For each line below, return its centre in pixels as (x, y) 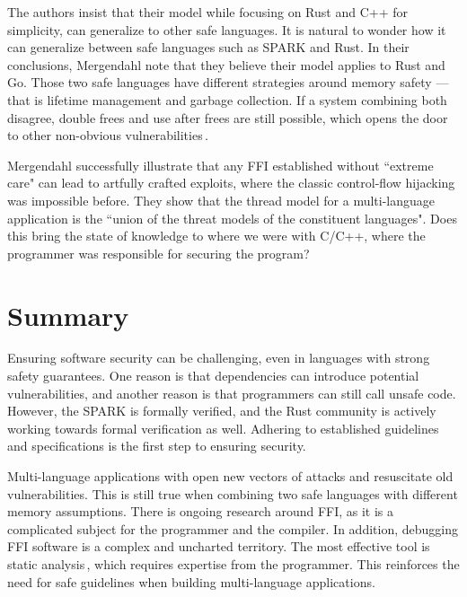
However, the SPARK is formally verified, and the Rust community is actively (222, 411)
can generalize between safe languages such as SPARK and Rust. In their (208, 47)
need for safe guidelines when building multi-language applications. (191, 581)
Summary (68, 315)
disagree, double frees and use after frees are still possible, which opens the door (228, 117)
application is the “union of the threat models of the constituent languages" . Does (232, 218)
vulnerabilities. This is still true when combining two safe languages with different (233, 493)
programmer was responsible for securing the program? (159, 253)
